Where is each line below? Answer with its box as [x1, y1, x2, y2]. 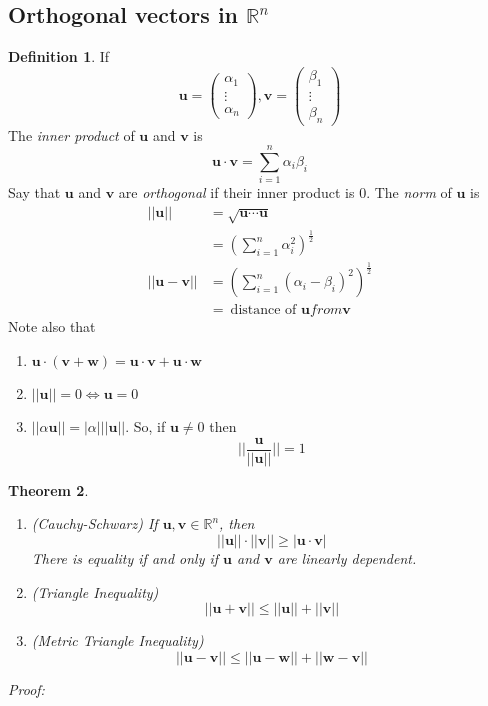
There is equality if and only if [31, 547, 219, 568]
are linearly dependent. [277, 547, 417, 568]
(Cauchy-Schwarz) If [31, 513, 158, 534]
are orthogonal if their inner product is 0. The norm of [118, 182, 452, 203]
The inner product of [8, 124, 135, 145]
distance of [230, 303, 297, 318]
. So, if [125, 416, 166, 437]
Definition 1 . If [8, 46, 110, 67]
